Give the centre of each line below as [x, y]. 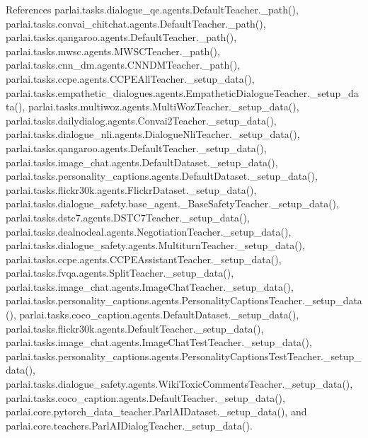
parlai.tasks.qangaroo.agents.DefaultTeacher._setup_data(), [136, 148]
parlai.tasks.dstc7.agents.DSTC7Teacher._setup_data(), [128, 217]
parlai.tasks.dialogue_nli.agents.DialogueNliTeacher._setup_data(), [153, 134]
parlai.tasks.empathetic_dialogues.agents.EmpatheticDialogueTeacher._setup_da [182, 92]
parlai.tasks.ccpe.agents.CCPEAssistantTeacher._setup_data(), [144, 259]
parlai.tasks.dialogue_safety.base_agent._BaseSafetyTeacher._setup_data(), [172, 203]
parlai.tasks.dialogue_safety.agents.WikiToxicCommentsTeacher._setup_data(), [179, 384]
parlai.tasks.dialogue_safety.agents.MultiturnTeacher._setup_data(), [155, 245]
